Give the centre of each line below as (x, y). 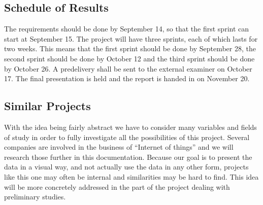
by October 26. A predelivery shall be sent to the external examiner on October (128, 68)
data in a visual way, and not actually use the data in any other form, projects (126, 167)
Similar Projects (47, 106)
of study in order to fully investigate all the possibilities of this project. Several (127, 137)
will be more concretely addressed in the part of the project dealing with (117, 186)
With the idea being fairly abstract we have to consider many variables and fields (130, 127)
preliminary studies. (35, 197)
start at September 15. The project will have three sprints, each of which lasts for (131, 38)
